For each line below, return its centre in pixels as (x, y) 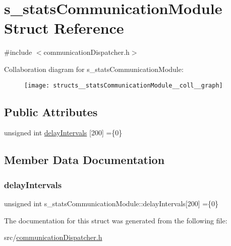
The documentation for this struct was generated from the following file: (116, 220)
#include (18, 52)
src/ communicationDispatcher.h (53, 237)
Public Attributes (51, 111)
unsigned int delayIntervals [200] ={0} (63, 133)
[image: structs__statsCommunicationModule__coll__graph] (124, 85)
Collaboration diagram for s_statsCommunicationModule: (94, 69)
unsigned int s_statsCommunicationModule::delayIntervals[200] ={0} (111, 203)
